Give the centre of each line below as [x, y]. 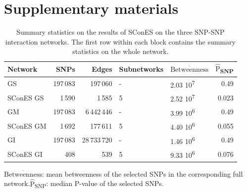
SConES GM [27, 125]
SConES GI [25, 154]
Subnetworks [141, 69]
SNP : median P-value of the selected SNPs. [99, 184]
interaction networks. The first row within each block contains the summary [120, 41]
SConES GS [26, 97]
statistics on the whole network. [121, 51]
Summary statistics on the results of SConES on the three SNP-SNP [121, 32]
